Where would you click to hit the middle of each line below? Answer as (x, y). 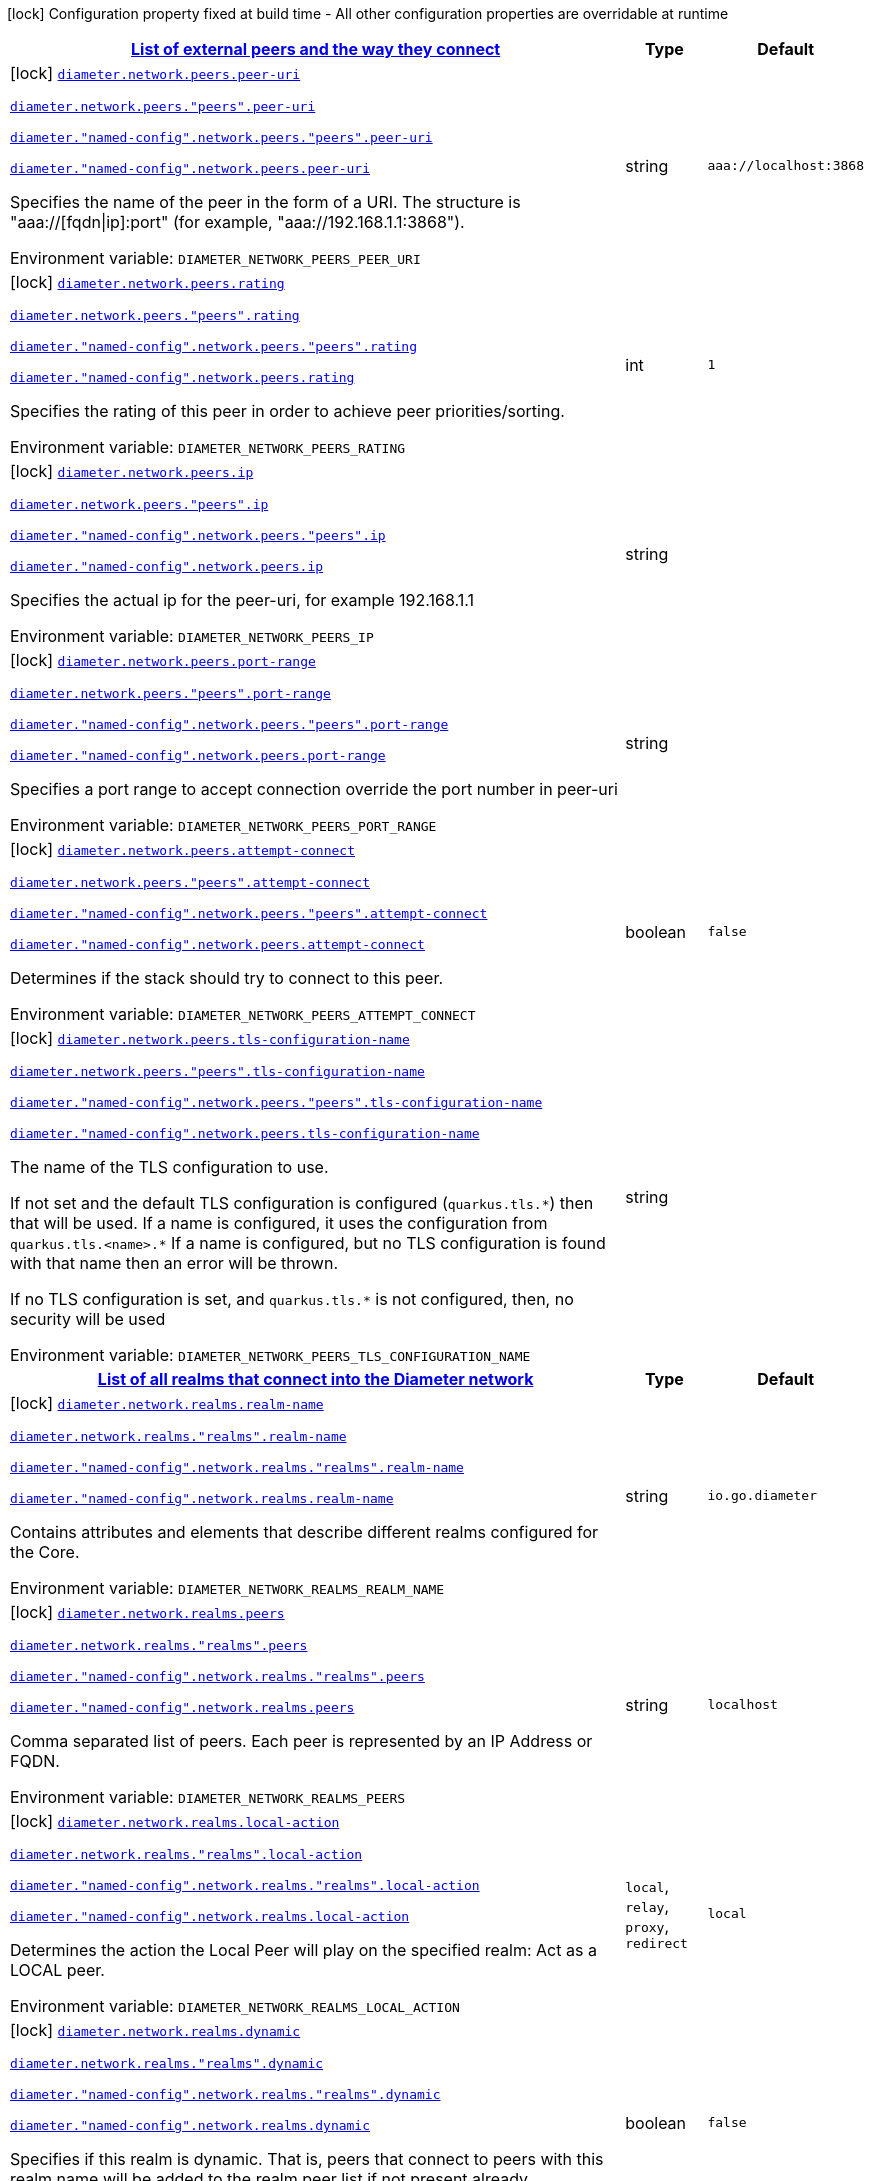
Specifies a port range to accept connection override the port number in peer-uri (314, 789)
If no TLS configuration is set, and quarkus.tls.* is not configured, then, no (292, 1299)
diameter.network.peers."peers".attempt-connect (190, 882)
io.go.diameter (762, 1495)
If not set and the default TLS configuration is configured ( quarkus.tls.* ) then (302, 1203)
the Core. (45, 1552)
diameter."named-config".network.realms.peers (182, 1707)
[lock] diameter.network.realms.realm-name (167, 1403)
